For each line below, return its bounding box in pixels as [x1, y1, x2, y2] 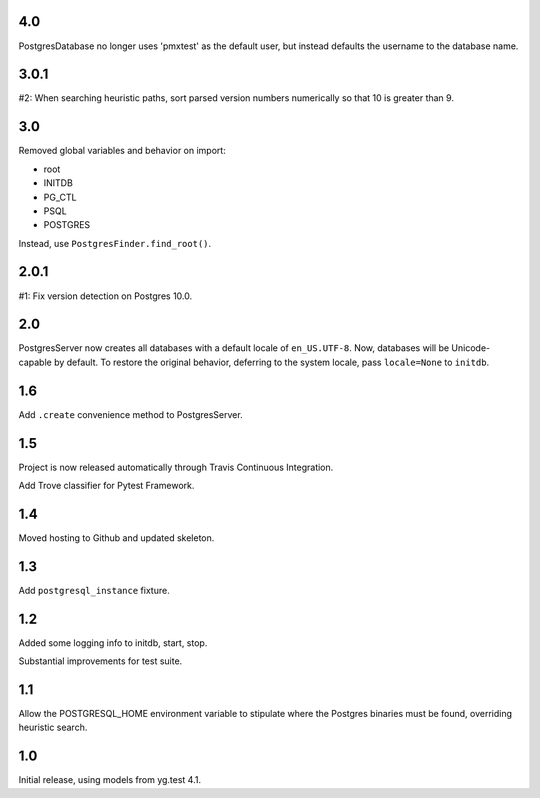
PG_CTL [43, 191, 77, 203]
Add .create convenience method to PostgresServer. [18, 408, 244, 420]
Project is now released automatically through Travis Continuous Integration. [18, 461, 334, 473]
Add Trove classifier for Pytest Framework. [18, 480, 195, 492]
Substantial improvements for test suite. [18, 655, 183, 667]
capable [18, 356, 52, 368]
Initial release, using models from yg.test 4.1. [18, 774, 202, 786]
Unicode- [451, 342, 491, 354]
